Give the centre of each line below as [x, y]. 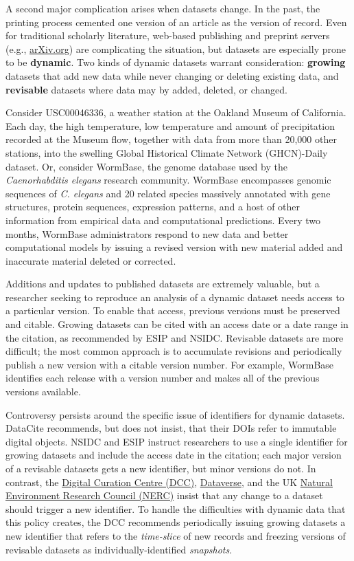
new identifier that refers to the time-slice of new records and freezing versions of [176, 535]
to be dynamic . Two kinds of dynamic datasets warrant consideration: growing [176, 62]
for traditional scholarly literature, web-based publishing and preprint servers [168, 35]
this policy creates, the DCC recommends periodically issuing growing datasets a [176, 522]
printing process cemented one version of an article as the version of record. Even [176, 22]
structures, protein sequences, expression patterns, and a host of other [153, 207]
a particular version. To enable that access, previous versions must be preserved [173, 310]
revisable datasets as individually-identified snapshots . [119, 549]
